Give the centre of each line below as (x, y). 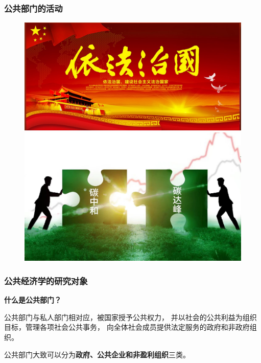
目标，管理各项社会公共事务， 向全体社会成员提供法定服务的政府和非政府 (127, 327)
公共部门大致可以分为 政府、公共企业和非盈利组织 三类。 (97, 354)
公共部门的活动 (33, 8)
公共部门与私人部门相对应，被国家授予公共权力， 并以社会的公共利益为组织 (130, 317)
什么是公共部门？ (33, 300)
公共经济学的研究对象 (46, 281)
